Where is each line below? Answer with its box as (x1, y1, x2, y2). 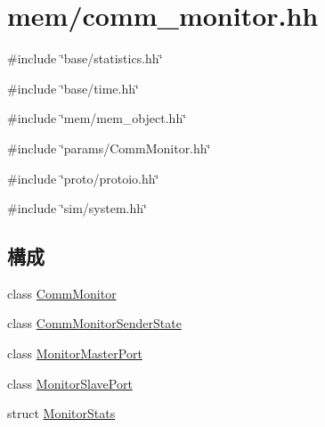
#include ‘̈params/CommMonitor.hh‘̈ (7, 138, 211, 157)
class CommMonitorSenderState (7, 314, 182, 333)
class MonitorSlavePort (7, 374, 133, 392)
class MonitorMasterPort (7, 344, 142, 363)
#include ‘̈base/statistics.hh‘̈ (7, 49, 163, 68)
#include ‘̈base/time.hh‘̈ (7, 78, 139, 97)
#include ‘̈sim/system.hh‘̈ (7, 199, 147, 218)
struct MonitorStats (7, 404, 116, 423)
